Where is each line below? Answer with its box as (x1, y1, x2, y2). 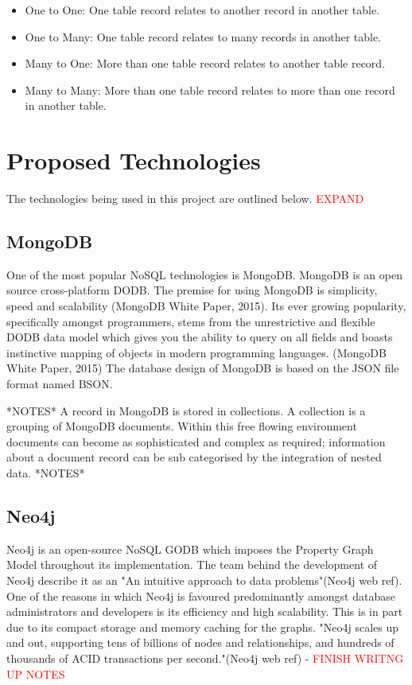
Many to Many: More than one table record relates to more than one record (25, 81, 395, 98)
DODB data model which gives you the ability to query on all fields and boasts (6, 329, 393, 345)
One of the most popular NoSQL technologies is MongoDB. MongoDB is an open (6, 266, 402, 282)
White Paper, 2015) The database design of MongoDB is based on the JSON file (6, 360, 399, 376)
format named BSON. (6, 376, 113, 392)
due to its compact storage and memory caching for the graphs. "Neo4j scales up (6, 618, 399, 635)
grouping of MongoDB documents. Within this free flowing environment (6, 418, 357, 434)
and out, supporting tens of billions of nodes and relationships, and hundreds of (6, 634, 395, 651)
